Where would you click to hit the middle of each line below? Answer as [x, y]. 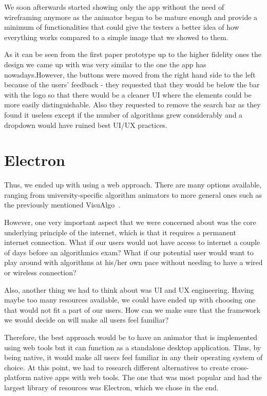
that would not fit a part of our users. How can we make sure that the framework [132, 309]
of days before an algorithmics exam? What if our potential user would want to [129, 252]
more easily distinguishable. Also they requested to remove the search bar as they [132, 105]
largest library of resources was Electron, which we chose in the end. [111, 387]
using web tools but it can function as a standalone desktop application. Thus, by [133, 347]
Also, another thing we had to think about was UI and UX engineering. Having [129, 289]
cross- [240, 367]
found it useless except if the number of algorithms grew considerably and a [123, 114]
